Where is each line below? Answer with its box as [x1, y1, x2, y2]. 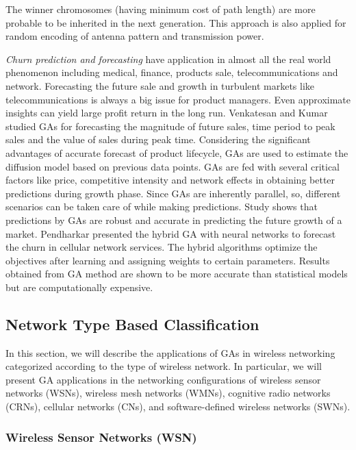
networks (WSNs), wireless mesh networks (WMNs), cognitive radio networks [5, 386, 331, 400]
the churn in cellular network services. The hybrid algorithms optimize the [5, 240, 318, 254]
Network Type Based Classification [5, 313, 259, 334]
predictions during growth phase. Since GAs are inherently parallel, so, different [5, 186, 341, 200]
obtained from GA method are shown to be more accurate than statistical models [5, 266, 348, 281]
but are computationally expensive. [5, 279, 153, 294]
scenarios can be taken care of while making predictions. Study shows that [5, 199, 318, 214]
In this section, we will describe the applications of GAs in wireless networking [5, 345, 335, 360]
